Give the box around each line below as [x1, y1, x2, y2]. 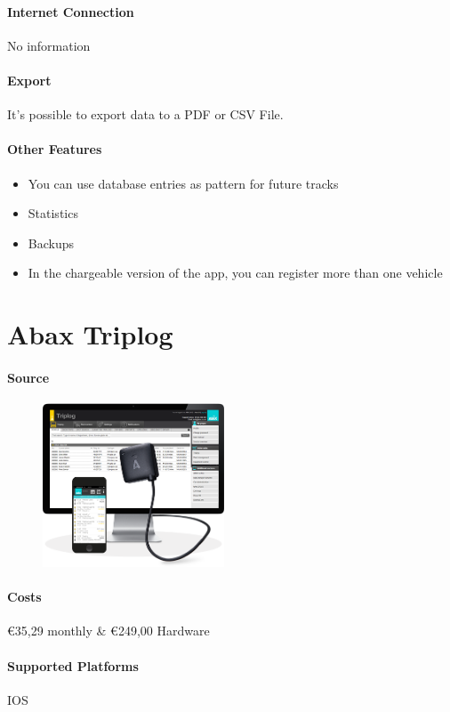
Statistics [28, 204, 78, 222]
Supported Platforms [7, 656, 139, 675]
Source [7, 368, 50, 386]
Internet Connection [7, 2, 134, 20]
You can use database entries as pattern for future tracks [28, 174, 339, 192]
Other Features [7, 140, 102, 158]
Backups [28, 233, 75, 252]
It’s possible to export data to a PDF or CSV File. [7, 105, 284, 124]
